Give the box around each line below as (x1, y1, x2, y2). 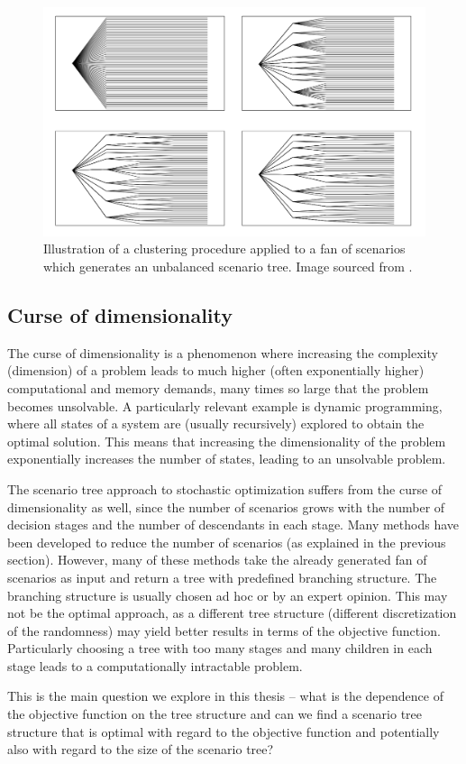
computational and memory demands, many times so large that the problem (7, 378, 429, 397)
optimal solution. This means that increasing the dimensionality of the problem (7, 431, 446, 450)
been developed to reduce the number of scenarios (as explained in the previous (7, 532, 446, 551)
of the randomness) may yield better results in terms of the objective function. (7, 621, 441, 640)
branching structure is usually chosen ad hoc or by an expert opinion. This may (7, 585, 448, 604)
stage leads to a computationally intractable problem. (7, 656, 303, 675)
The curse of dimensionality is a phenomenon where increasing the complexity (7, 343, 438, 362)
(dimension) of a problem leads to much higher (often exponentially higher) (7, 361, 425, 380)
